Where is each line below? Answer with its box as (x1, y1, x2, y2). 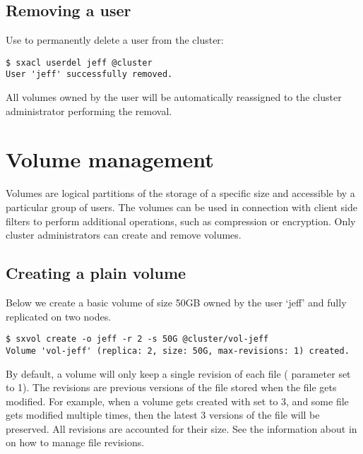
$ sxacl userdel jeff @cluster (6, 57, 153, 68)
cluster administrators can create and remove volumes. (6, 227, 242, 242)
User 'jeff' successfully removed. (6, 69, 173, 80)
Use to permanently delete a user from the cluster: (6, 32, 224, 47)
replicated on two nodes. (6, 309, 112, 323)
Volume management (6, 145, 214, 174)
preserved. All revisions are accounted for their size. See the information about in (6, 421, 357, 436)
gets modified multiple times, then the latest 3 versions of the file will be (6, 407, 320, 422)
